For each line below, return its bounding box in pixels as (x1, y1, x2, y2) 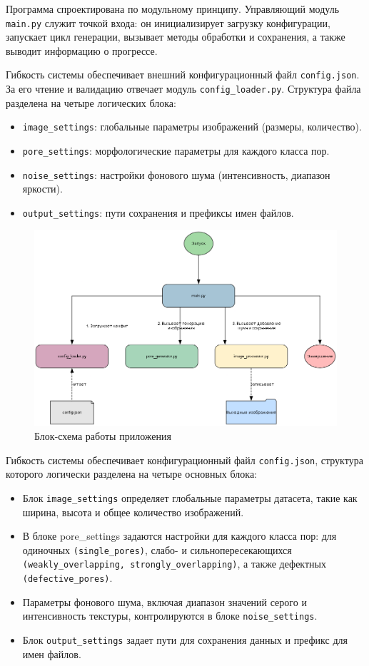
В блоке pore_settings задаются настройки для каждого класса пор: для (22, 528, 337, 543)
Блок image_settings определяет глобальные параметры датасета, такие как (22, 490, 358, 505)
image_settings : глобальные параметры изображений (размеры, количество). (22, 119, 362, 134)
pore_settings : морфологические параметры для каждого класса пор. (22, 143, 330, 158)
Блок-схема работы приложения (34, 429, 171, 444)
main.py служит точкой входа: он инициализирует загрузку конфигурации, (6, 15, 330, 30)
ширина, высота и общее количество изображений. (22, 504, 244, 519)
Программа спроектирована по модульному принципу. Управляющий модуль (6, 1, 340, 16)
